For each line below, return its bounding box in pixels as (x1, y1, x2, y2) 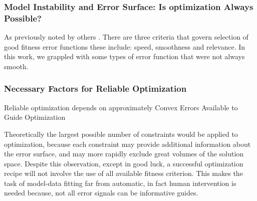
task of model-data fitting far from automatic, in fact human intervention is (4, 177, 236, 188)
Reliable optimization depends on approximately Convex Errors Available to (4, 102, 238, 112)
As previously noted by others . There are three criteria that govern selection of (4, 32, 248, 42)
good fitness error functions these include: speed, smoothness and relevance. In (4, 41, 245, 52)
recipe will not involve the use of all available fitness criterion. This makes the (4, 168, 243, 178)
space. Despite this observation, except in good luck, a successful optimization (4, 158, 243, 168)
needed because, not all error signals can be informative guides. (4, 187, 198, 198)
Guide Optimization (4, 112, 66, 122)
